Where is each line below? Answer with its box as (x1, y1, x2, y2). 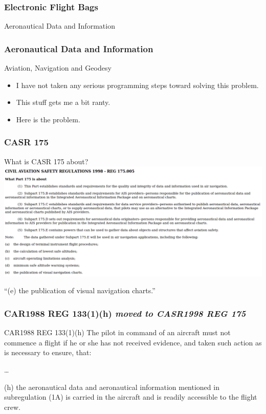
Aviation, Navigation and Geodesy (4, 62, 112, 73)
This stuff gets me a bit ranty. (16, 97, 110, 107)
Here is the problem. (16, 114, 80, 124)
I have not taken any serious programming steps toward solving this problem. (16, 79, 259, 90)
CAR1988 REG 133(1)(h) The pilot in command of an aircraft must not (4, 327, 231, 338)
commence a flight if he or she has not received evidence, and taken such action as (4, 337, 262, 347)
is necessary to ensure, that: (4, 347, 92, 358)
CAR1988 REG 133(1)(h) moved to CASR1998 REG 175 (4, 307, 246, 319)
